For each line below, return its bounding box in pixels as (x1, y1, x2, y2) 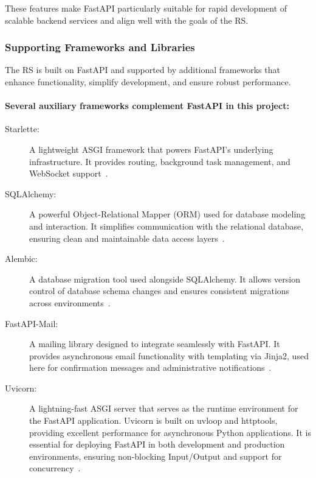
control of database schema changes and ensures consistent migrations (29, 284, 290, 297)
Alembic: (5, 252, 38, 265)
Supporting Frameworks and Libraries (5, 40, 195, 55)
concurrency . (29, 462, 81, 474)
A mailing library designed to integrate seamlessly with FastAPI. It (29, 337, 280, 350)
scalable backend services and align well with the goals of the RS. (5, 13, 249, 26)
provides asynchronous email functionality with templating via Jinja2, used (29, 349, 309, 362)
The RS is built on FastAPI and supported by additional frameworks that (5, 63, 280, 76)
